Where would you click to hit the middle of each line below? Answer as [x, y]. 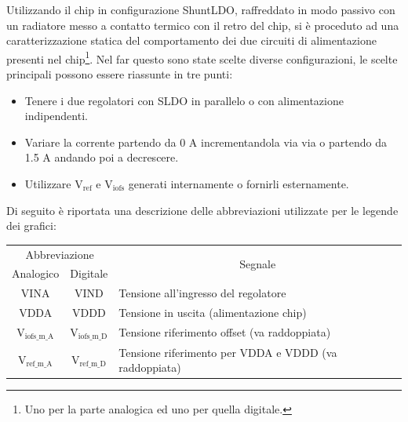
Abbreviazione [60, 254]
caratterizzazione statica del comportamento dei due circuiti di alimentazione [191, 40]
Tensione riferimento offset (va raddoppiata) [225, 332]
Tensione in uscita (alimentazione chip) [213, 313]
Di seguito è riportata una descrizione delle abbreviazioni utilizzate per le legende [202, 210]
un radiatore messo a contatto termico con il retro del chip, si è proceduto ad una [203, 25]
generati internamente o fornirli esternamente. [239, 184]
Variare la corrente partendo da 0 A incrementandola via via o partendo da [206, 142]
